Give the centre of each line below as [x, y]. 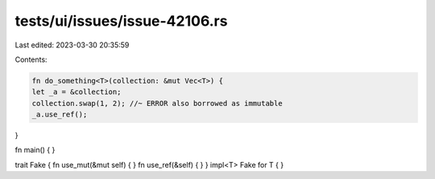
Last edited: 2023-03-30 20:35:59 [72, 45]
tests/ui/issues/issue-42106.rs [121, 21]
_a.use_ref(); [60, 115]
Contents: [31, 59]
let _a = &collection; [77, 92]
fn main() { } [35, 150]
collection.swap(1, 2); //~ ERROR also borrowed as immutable [157, 103]
